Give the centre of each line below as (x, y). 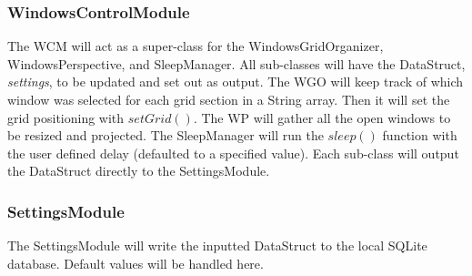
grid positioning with (66, 117)
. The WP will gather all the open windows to (322, 117)
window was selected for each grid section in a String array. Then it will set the (229, 99)
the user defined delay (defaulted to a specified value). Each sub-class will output (233, 153)
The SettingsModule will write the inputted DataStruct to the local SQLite (217, 245)
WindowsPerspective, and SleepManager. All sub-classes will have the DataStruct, (236, 63)
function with (420, 135)
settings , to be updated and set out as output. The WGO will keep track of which (236, 82)
